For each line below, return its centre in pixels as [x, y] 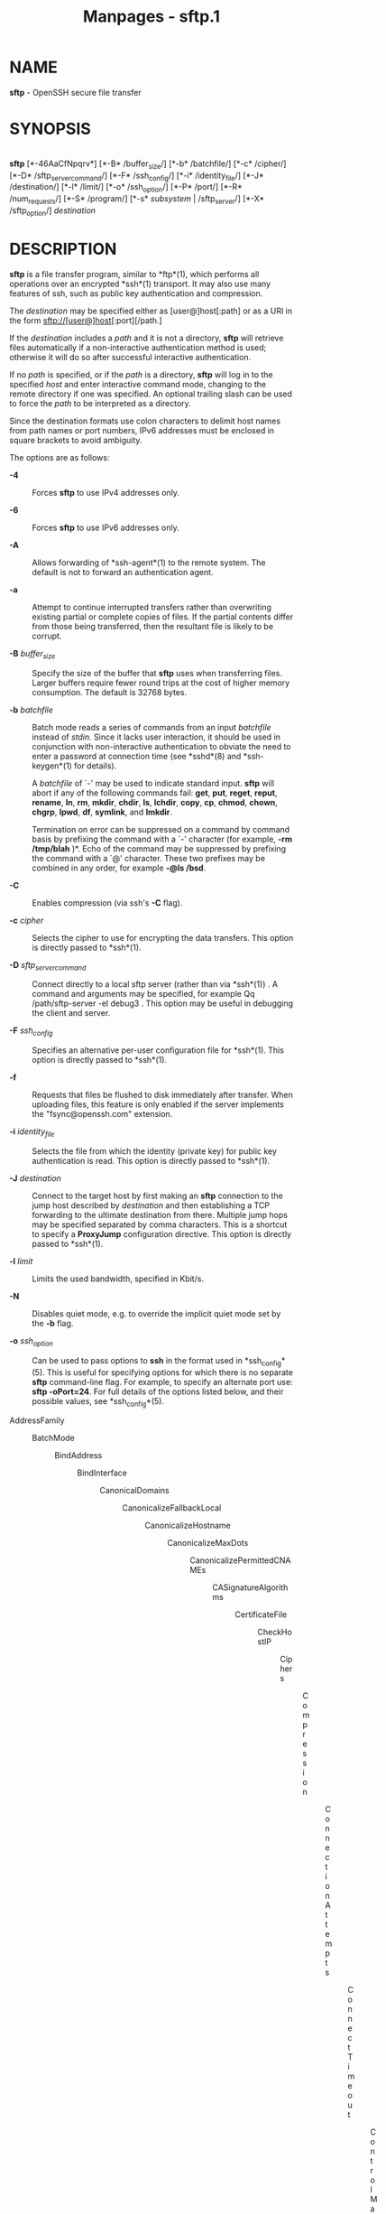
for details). [95, 766]
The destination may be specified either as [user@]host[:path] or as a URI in [151, 311]
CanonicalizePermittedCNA [240, 1560]
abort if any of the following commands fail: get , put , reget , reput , [155, 793]
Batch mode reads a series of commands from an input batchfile [152, 727]
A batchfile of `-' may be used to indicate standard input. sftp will [153, 783]
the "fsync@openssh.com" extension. [102, 1114]
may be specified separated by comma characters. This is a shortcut [160, 1224]
